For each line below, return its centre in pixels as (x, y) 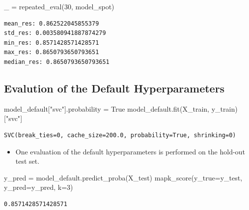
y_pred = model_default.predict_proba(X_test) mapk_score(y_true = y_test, (123, 177)
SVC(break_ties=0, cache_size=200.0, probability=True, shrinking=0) (120, 135)
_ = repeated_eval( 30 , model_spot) (59, 6)
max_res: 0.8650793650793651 (52, 52)
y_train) (224, 108)
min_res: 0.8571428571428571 (52, 43)
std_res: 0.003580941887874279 (55, 33)
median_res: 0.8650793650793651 (57, 62)
